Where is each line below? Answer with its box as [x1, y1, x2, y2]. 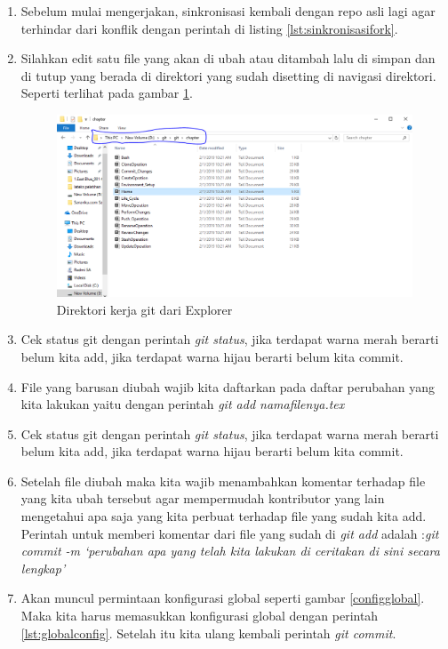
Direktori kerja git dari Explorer [56, 300, 233, 318]
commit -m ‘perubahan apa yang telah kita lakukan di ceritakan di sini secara [20, 541, 440, 560]
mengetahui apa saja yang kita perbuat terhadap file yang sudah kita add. [20, 507, 427, 525]
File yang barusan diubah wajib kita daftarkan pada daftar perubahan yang [20, 377, 436, 396]
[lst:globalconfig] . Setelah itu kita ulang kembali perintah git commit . [20, 623, 396, 642]
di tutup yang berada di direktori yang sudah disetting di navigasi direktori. [20, 66, 436, 84]
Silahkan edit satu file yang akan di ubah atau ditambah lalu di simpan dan [20, 49, 436, 68]
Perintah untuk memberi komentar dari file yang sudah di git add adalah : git [20, 524, 439, 542]
